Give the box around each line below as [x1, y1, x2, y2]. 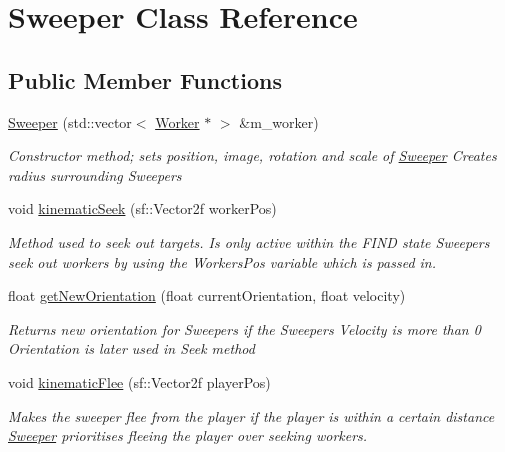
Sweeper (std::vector [8, 111, 132, 132]
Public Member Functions [8, 64, 282, 95]
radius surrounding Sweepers [8, 164, 182, 185]
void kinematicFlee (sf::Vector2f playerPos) [8, 371, 271, 392]
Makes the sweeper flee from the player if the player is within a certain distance [8, 405, 495, 426]
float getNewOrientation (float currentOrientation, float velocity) [8, 285, 406, 306]
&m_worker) [239, 111, 319, 132]
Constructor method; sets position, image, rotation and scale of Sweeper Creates [8, 145, 497, 166]
